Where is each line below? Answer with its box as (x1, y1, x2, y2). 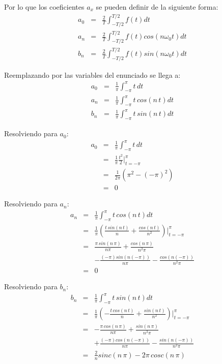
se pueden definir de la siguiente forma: (96, 2, 218, 12)
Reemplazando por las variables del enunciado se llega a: (4, 69, 181, 80)
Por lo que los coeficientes (4, 2, 85, 12)
